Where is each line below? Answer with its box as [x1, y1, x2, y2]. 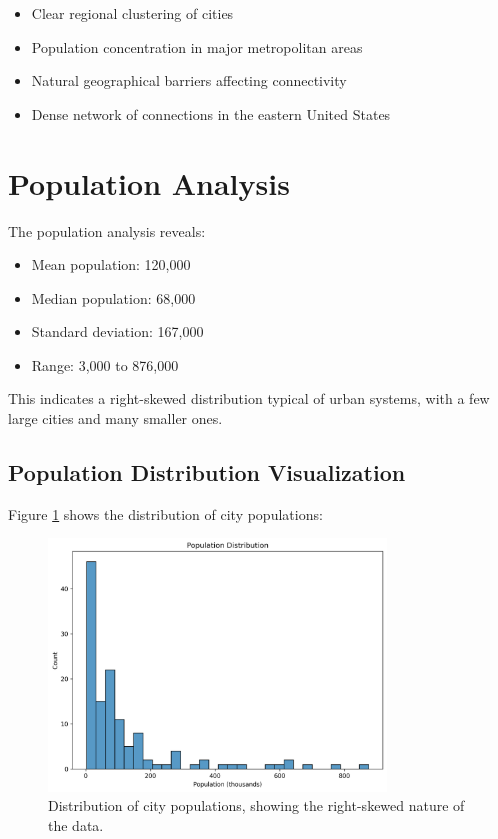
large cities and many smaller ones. [8, 408, 223, 429]
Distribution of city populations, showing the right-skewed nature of [48, 795, 465, 816]
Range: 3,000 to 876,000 [31, 354, 179, 375]
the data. [48, 814, 104, 835]
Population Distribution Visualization [8, 457, 406, 488]
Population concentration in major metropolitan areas [31, 36, 363, 57]
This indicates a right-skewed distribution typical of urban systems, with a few [8, 388, 490, 409]
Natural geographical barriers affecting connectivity [31, 70, 347, 91]
